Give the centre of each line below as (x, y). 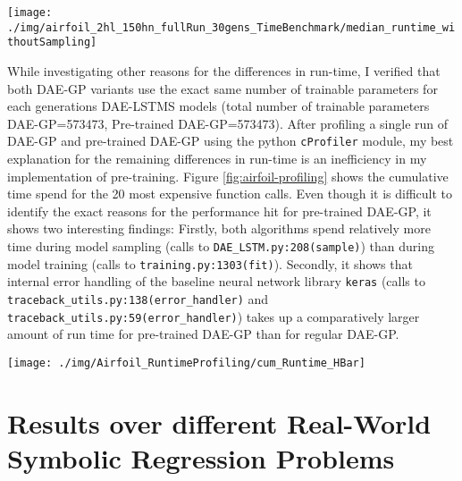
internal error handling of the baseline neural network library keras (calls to (216, 281)
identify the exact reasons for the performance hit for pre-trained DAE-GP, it (219, 211)
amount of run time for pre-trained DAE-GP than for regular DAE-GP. (203, 334)
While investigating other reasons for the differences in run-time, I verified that (224, 70)
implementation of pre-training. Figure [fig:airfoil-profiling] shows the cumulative (228, 176)
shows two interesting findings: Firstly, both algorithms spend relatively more (219, 228)
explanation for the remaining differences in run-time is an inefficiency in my (217, 158)
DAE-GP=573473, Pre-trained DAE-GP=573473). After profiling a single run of (228, 123)
